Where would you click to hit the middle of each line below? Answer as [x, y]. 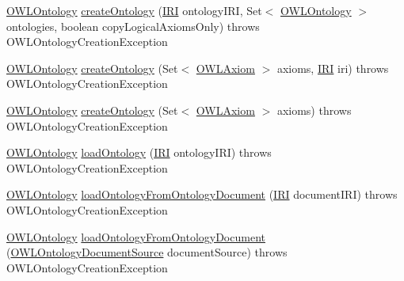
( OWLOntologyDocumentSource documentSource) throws [147, 252]
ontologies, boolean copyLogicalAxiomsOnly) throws [133, 26]
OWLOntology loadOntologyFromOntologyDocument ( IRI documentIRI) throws [202, 194]
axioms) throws [314, 110]
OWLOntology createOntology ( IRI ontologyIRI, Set [134, 10]
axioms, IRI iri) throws [333, 68]
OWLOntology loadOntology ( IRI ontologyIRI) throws [139, 152]
